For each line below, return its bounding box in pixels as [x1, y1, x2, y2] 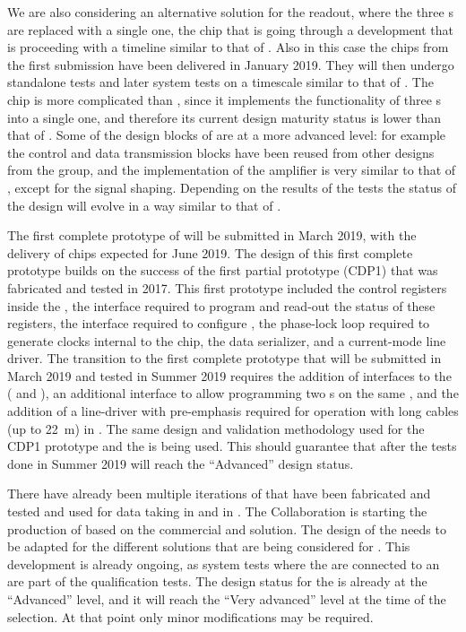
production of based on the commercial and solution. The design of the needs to [7, 519, 446, 538]
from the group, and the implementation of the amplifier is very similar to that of [7, 160, 456, 179]
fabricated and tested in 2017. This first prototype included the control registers [7, 278, 447, 297]
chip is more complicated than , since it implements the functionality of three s [7, 90, 442, 108]
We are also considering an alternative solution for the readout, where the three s [7, 3, 453, 21]
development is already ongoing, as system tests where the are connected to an [7, 554, 440, 573]
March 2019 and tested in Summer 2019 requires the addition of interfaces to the [7, 366, 452, 385]
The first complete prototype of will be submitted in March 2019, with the [7, 226, 417, 245]
